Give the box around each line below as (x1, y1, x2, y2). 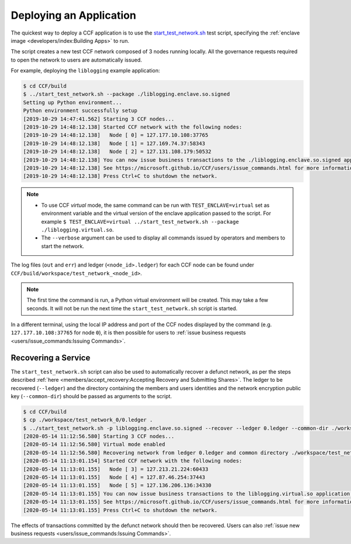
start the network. (41, 242, 84, 249)
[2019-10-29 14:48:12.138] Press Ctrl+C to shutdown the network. (23, 173, 218, 180)
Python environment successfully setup (23, 107, 137, 114)
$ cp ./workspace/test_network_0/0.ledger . (23, 416, 153, 423)
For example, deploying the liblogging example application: (11, 67, 160, 74)
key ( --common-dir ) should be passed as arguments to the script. (11, 392, 172, 399)
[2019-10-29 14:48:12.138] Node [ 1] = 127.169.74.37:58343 (23, 140, 205, 146)
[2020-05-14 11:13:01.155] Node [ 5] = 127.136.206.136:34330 (23, 482, 212, 489)
